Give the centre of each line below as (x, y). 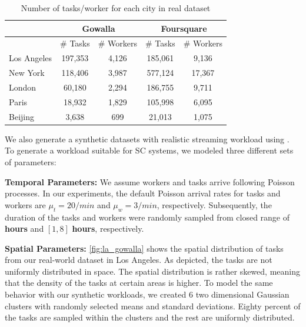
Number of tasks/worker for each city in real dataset (116, 8)
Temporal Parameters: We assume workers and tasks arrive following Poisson (150, 181)
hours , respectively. (108, 228)
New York (27, 73)
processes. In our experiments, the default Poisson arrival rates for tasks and (143, 193)
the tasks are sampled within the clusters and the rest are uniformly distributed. (150, 317)
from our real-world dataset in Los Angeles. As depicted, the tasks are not (139, 260)
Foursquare (184, 28)
